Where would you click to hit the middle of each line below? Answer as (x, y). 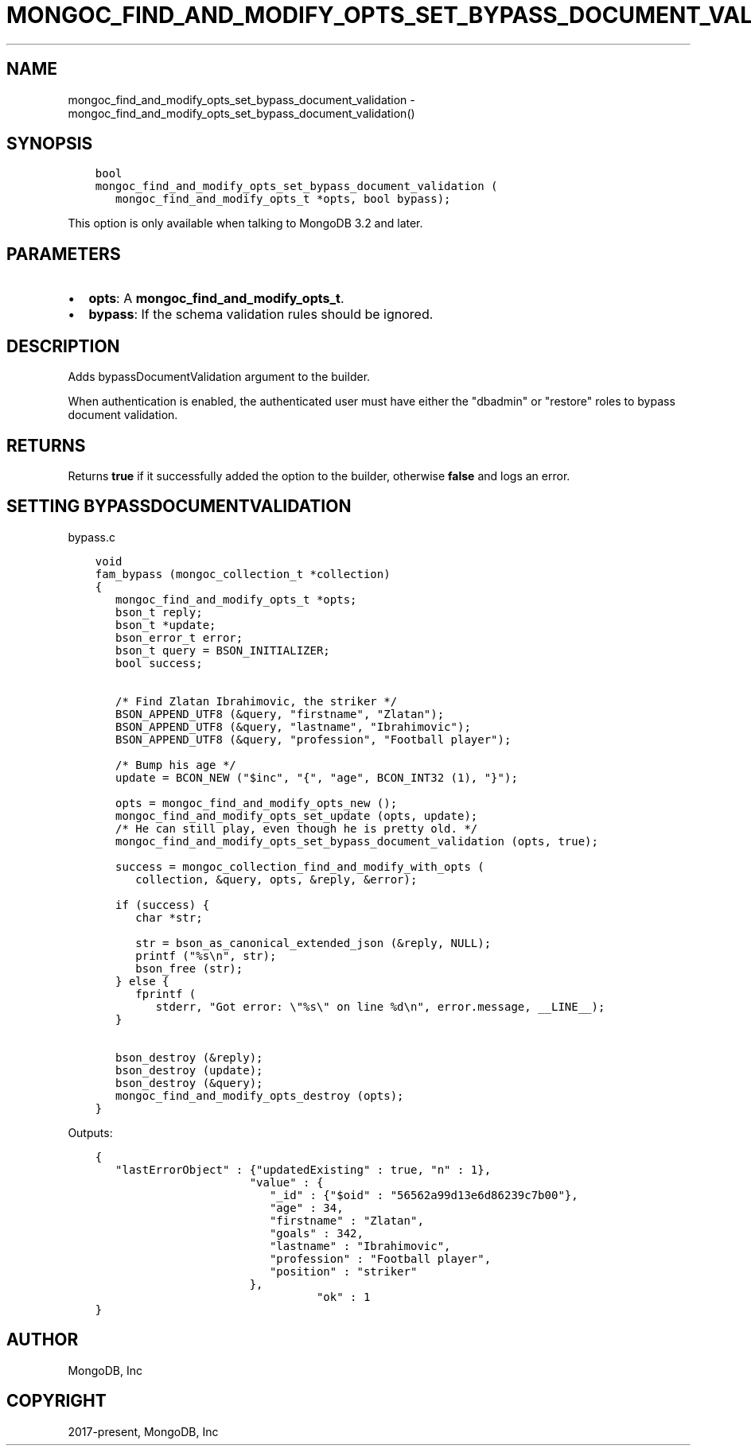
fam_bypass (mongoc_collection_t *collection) (243, 574)
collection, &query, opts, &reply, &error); (276, 879)
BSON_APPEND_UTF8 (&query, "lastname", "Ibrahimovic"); (293, 726)
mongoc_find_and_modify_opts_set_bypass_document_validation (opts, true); (357, 841)
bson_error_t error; (179, 637)
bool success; (159, 663)
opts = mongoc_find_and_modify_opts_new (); (257, 803)
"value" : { (286, 1182)
